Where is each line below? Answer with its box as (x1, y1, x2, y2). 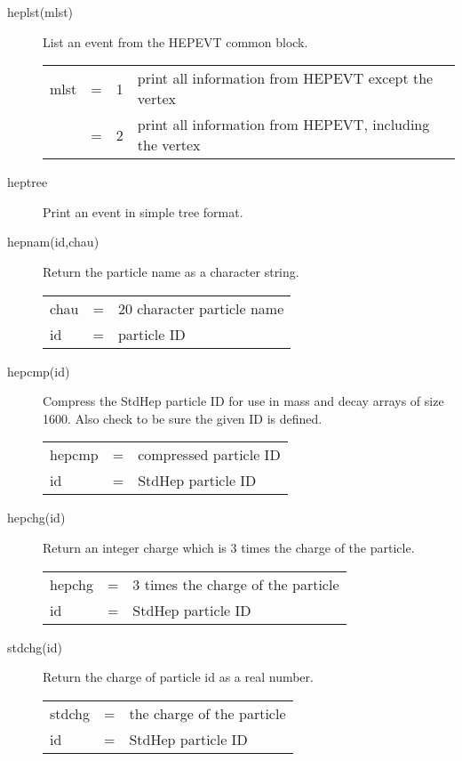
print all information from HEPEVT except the (137, 68, 434, 89)
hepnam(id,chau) (7, 232, 100, 251)
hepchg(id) (7, 508, 66, 527)
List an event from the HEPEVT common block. (43, 32, 308, 51)
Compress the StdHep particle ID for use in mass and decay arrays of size (43, 392, 444, 410)
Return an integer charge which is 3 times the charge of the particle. (43, 538, 415, 556)
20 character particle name (117, 297, 284, 319)
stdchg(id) (7, 637, 62, 656)
